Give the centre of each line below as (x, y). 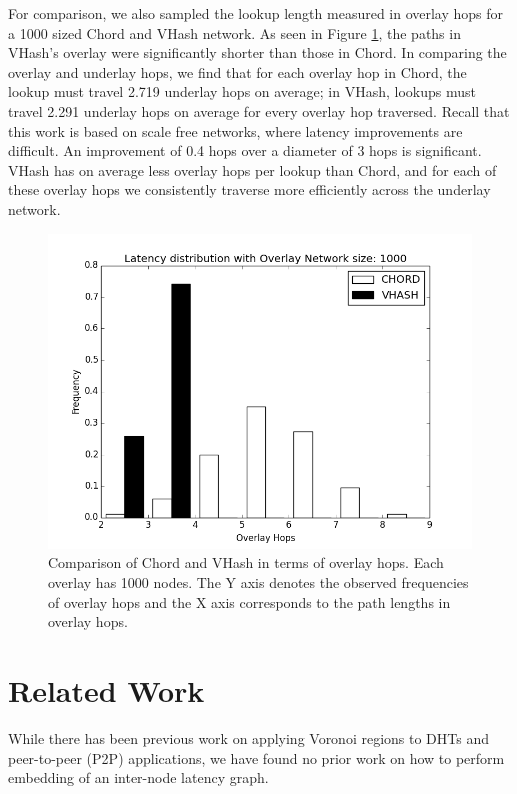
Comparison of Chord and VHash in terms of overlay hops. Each (246, 562)
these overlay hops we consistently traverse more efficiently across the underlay (249, 189)
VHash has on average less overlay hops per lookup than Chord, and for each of (252, 169)
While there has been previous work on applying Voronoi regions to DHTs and (249, 737)
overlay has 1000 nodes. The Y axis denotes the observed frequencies (258, 582)
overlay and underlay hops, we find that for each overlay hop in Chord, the (237, 71)
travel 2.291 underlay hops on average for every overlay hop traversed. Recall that (259, 110)
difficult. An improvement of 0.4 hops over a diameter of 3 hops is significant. (245, 150)
